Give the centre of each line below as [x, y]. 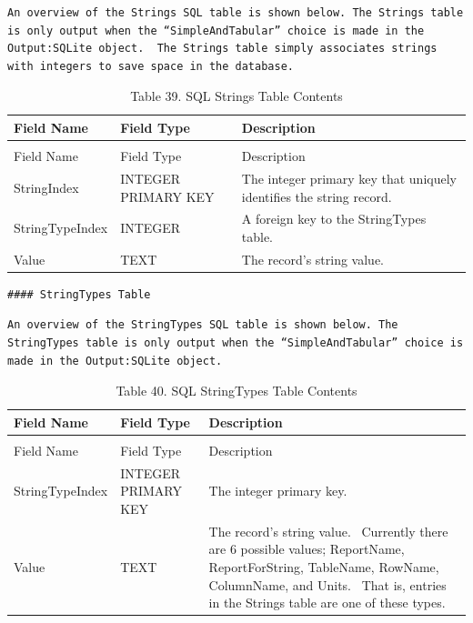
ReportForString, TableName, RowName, [324, 567]
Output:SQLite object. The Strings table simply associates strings [222, 49]
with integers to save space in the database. [151, 66]
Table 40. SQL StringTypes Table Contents [236, 391]
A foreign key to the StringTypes [334, 219]
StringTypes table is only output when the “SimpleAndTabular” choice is [236, 343]
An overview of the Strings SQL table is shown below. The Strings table [236, 13]
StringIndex [46, 187]
